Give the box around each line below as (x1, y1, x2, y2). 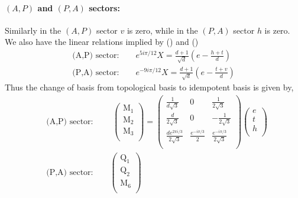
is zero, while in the (127, 24, 198, 36)
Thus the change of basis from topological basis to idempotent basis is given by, (5, 81, 294, 93)
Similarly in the (5, 24, 61, 36)
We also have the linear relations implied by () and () (5, 35, 199, 48)
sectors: (89, 1, 120, 14)
